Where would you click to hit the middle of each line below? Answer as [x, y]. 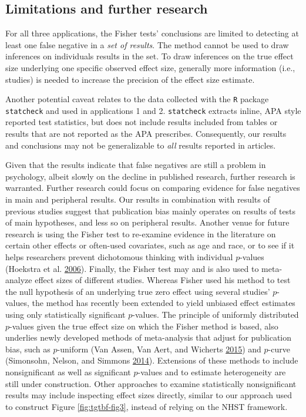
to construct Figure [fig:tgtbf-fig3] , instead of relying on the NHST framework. [147, 406]
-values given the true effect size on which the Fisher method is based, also [144, 326]
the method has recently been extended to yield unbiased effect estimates [164, 303]
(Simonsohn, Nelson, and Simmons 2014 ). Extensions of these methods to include [152, 360]
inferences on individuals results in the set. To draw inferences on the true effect [149, 56]
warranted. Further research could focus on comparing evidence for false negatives [153, 188]
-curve [279, 349]
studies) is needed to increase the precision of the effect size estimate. [130, 79]
